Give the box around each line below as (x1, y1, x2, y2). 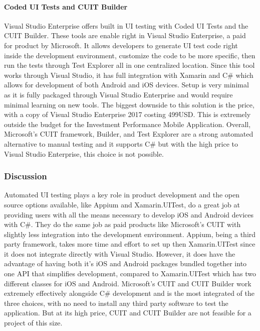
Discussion (4, 170, 47, 182)
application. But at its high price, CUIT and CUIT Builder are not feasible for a (4, 307, 251, 318)
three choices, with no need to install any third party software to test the (4, 297, 228, 308)
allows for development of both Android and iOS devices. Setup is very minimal (4, 79, 249, 90)
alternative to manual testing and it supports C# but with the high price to (4, 138, 238, 149)
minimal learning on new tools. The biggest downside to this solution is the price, (4, 99, 254, 109)
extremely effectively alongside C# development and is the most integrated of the (4, 288, 254, 298)
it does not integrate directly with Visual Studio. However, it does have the (4, 248, 235, 259)
